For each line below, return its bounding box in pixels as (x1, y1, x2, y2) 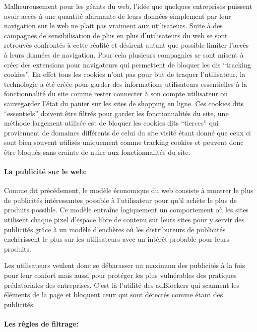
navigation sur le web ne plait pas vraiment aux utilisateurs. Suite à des (4, 20, 223, 31)
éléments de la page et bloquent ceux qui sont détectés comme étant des (4, 289, 223, 300)
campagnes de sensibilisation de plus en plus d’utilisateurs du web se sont (4, 30, 228, 40)
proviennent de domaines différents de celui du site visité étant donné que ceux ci (4, 127, 251, 137)
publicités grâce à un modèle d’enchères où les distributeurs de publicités (4, 224, 226, 234)
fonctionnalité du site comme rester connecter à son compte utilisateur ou (4, 88, 228, 99)
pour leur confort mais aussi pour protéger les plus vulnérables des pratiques (4, 270, 237, 280)
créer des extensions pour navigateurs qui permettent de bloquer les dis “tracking (4, 59, 251, 69)
